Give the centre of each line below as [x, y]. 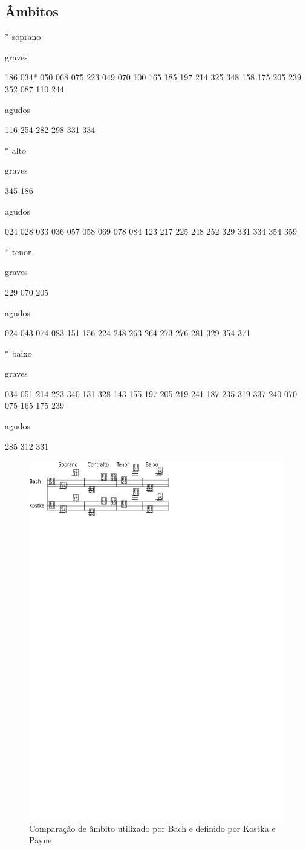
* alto [15, 150]
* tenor [18, 251]
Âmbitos [32, 11]
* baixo [18, 353]
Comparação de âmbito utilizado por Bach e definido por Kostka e [152, 828]
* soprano [23, 37]
